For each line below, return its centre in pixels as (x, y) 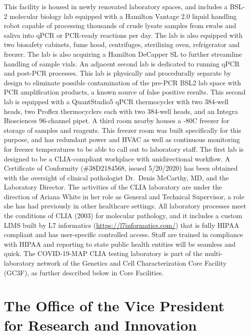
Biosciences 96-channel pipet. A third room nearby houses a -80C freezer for (117, 120)
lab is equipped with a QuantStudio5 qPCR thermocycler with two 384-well (116, 101)
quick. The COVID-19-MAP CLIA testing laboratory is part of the (103, 253)
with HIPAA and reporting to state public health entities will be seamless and (120, 244)
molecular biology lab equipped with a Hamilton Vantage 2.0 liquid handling (123, 16)
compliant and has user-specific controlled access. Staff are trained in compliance (124, 234)
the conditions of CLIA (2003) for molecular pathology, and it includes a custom (123, 215)
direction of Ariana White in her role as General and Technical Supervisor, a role (124, 196)
